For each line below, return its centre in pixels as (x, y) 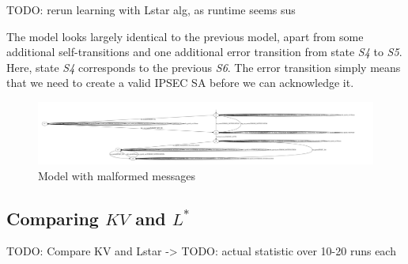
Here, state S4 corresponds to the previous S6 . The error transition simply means (204, 67)
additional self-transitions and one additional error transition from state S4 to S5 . (204, 52)
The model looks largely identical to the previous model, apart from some (185, 36)
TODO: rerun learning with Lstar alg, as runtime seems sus (151, 9)
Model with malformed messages (117, 175)
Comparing (53, 218)
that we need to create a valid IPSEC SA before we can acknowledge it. (180, 83)
